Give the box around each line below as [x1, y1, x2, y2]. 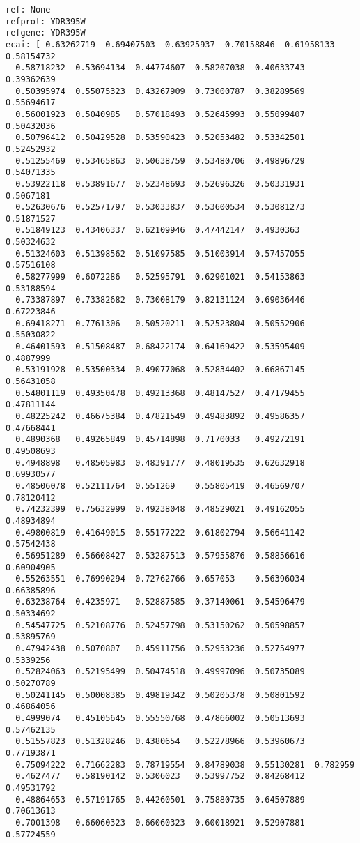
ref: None [6, 5, 51, 15]
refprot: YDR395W [6, 16, 86, 26]
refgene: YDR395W [6, 28, 86, 38]
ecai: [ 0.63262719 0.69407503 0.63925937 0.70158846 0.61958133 [6, 39, 335, 50]
